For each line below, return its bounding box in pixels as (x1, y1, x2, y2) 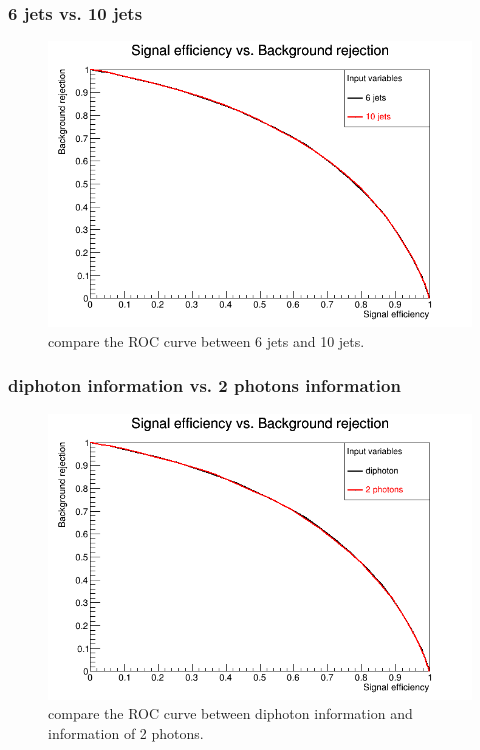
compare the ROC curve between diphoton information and (48, 703, 413, 724)
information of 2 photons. (48, 723, 204, 743)
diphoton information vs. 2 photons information (8, 373, 401, 398)
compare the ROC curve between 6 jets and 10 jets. (48, 330, 365, 351)
